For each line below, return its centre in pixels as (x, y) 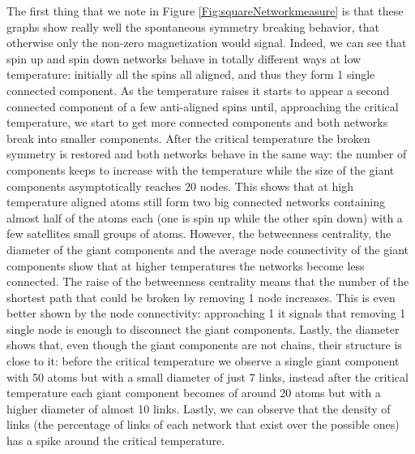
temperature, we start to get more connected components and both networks (197, 122)
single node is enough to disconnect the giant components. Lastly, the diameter (203, 329)
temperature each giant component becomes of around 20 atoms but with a (194, 393)
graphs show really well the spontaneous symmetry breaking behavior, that (193, 26)
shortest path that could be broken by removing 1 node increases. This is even (201, 297)
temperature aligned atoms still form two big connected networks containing (196, 202)
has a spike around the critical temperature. (116, 441)
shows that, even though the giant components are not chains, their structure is (204, 345)
